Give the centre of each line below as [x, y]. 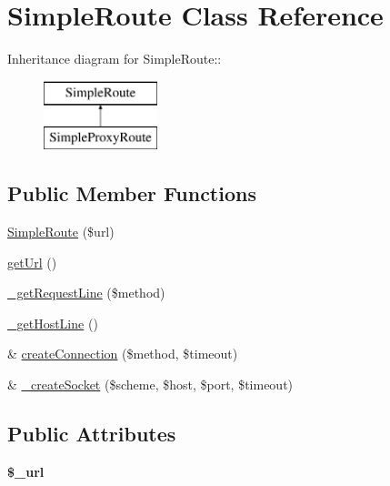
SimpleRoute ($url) [61, 232]
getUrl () [32, 262]
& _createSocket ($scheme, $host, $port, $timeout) [150, 385]
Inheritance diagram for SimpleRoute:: [115, 59]
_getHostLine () [53, 323]
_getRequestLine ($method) [86, 293]
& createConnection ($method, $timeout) [123, 354]
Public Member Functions [132, 193]
